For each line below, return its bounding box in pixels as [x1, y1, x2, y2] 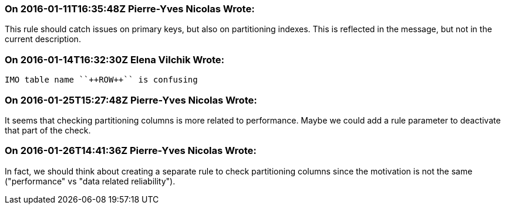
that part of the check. [5, 125, 91, 135]
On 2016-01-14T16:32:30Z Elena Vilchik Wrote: [5, 53, 225, 66]
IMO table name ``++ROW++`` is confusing [5, 75, 198, 85]
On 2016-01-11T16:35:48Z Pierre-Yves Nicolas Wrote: [5, 3, 255, 15]
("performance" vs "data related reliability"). [5, 176, 176, 186]
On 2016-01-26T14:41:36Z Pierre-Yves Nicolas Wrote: [5, 145, 257, 157]
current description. [5, 34, 81, 44]
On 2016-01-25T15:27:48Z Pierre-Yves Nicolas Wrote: [5, 94, 257, 106]
